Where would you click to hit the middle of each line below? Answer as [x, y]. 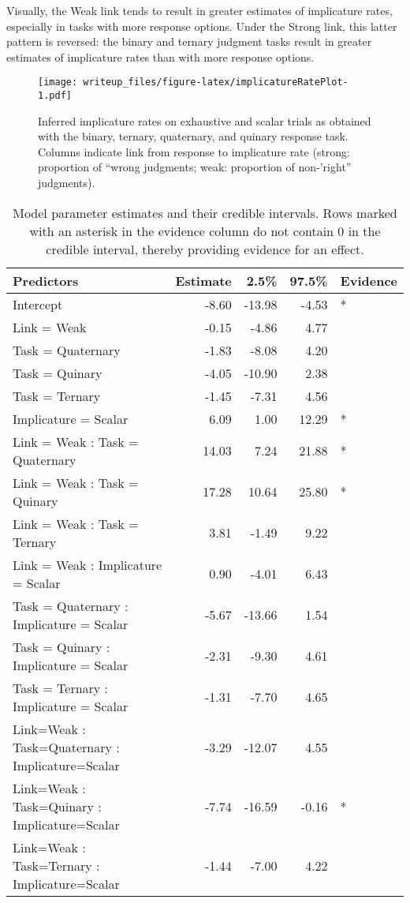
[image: [58, 82]
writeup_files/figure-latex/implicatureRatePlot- [216, 82]
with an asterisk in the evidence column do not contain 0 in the [205, 230]
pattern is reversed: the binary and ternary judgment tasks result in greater [189, 41]
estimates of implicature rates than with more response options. [160, 56]
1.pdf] [55, 96]
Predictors [46, 280]
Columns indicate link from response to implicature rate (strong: [194, 151]
